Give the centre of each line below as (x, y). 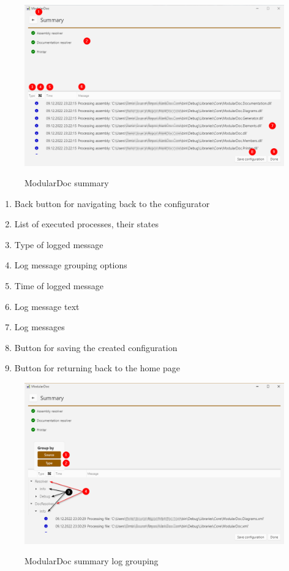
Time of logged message (59, 286)
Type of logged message (59, 244)
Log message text (47, 306)
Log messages (39, 327)
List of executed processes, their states (86, 224)
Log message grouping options (71, 265)
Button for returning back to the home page (97, 368)
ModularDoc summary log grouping (92, 561)
